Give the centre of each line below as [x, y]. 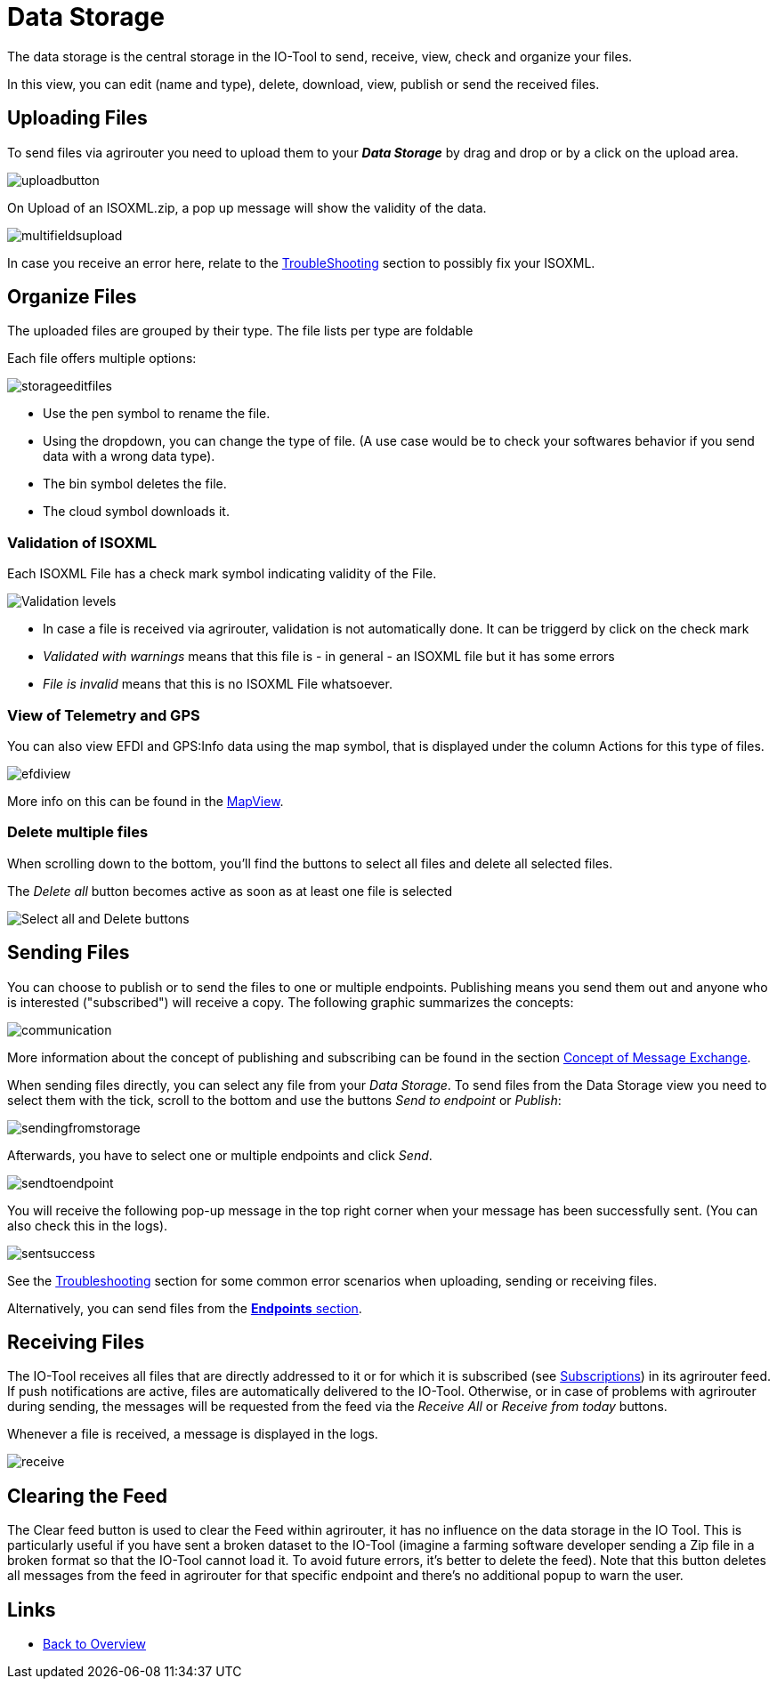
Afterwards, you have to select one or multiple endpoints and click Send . [220, 1155]
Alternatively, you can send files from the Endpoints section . [185, 1308]
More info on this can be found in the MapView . [146, 801]
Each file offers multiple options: [102, 359]
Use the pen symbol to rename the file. [157, 414]
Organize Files [72, 297]
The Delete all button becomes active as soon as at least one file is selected [230, 891]
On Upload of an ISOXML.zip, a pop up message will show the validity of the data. [247, 207]
